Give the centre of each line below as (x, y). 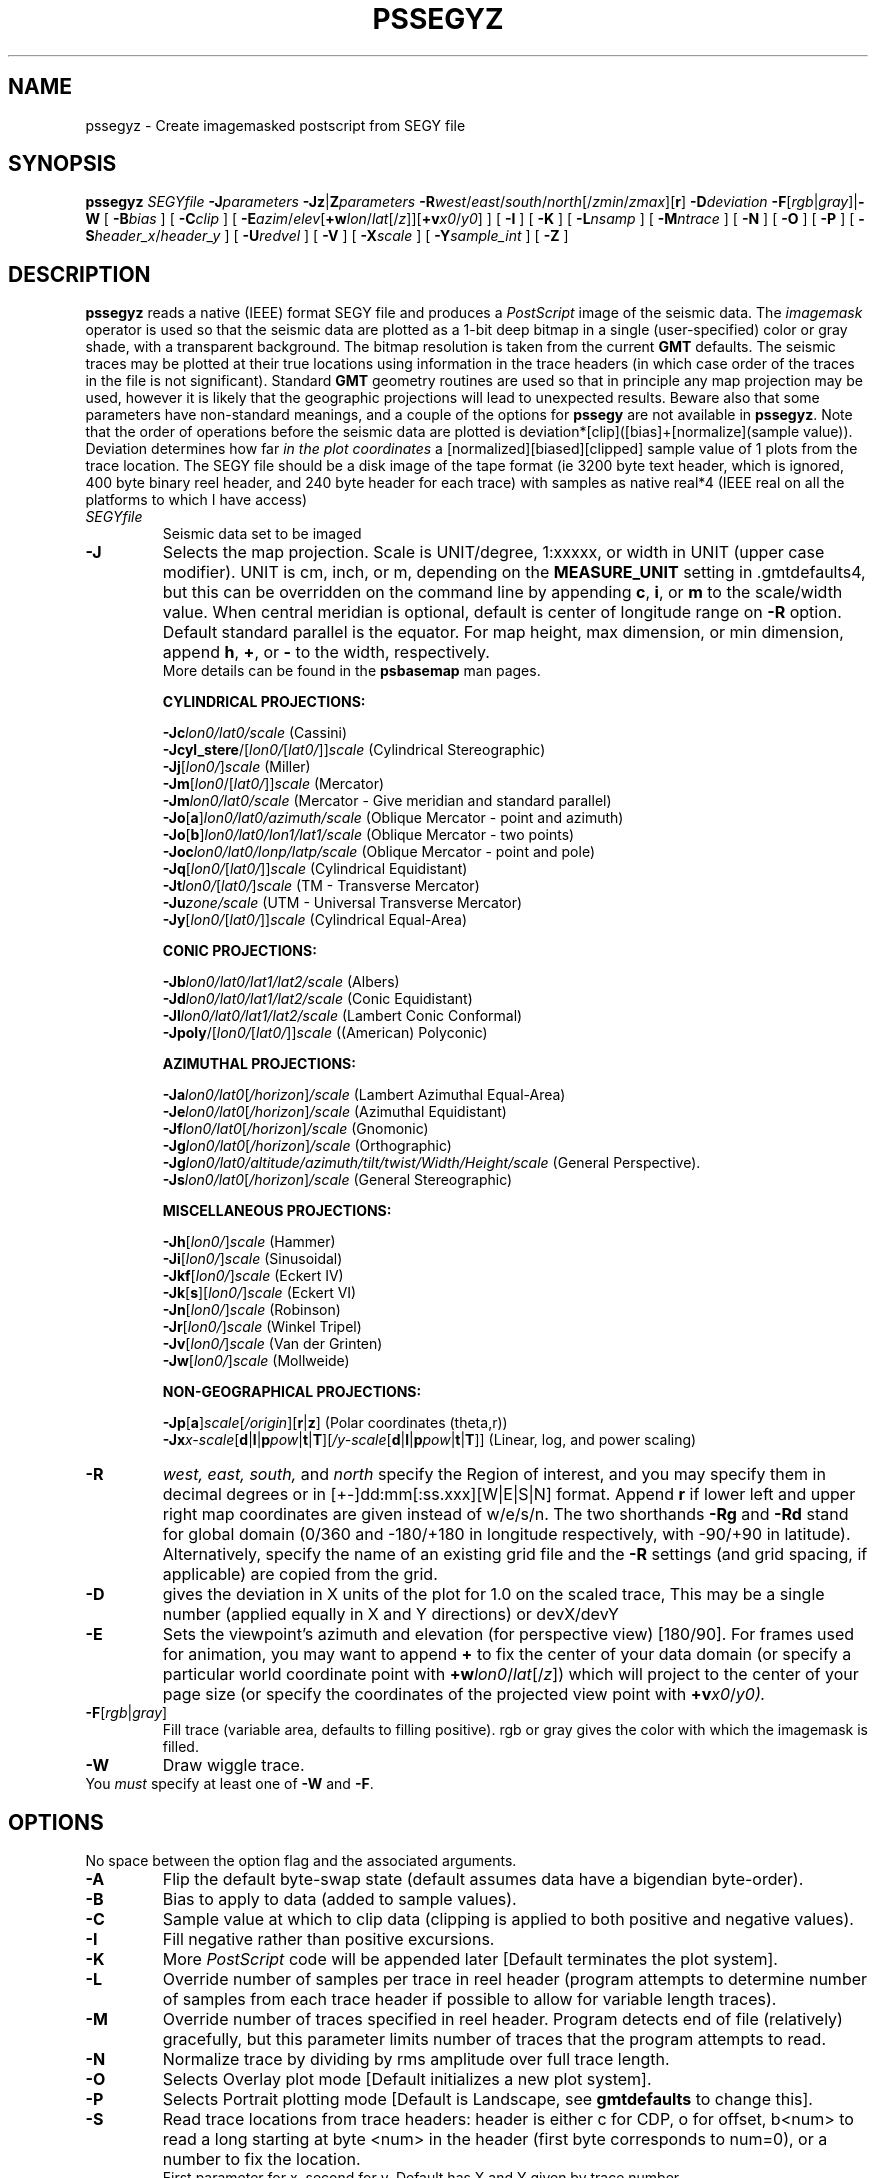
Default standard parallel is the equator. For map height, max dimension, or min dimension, (503, 632)
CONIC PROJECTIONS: (239, 951)
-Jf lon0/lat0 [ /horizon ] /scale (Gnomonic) (295, 1129)
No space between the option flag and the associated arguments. (301, 1861)
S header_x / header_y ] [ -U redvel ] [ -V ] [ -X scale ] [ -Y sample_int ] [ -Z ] (327, 236)
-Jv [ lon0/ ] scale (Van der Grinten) (272, 1344)
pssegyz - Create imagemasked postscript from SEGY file (275, 125)
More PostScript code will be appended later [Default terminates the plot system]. (470, 1959)
